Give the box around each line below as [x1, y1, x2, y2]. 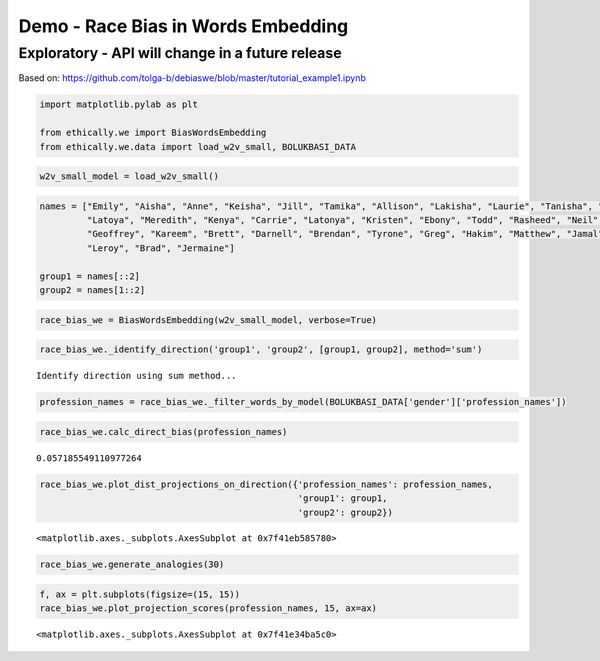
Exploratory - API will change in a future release [18, 44, 342, 62]
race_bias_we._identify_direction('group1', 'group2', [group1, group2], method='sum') [39, 344, 483, 355]
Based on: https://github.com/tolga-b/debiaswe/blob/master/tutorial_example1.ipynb [18, 72, 367, 84]
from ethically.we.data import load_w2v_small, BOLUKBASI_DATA [39, 141, 357, 152]
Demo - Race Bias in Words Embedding [18, 15, 349, 37]
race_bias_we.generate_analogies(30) [39, 559, 225, 570]
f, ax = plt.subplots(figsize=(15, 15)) [39, 589, 240, 600]
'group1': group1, [297, 493, 388, 504]
